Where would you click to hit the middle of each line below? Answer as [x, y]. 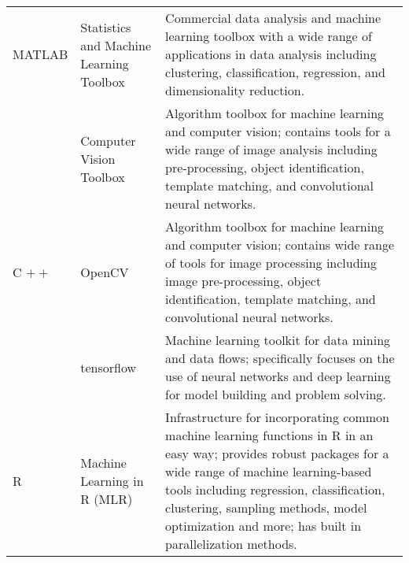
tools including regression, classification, [275, 489]
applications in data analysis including [271, 54]
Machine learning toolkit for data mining [278, 340]
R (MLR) [107, 498]
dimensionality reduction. [235, 90]
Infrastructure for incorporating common [277, 417]
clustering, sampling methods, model [266, 507]
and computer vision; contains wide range [280, 244]
